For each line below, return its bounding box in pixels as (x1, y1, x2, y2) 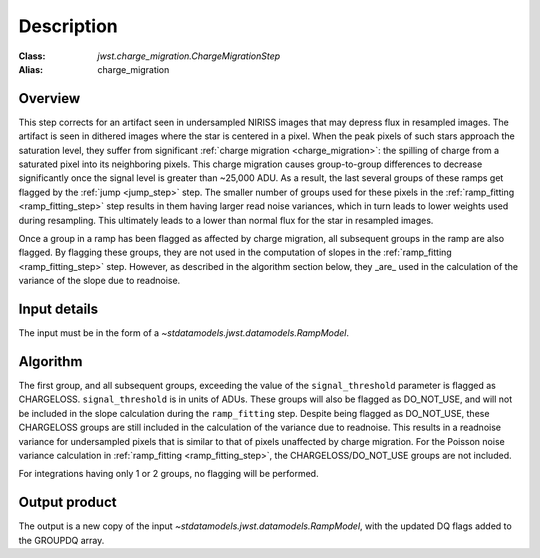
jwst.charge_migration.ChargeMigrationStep (97, 50, 281, 62)
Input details (18, 300, 99, 317)
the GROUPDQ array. (18, 534, 105, 546)
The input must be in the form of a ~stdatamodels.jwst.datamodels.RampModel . (18, 327, 350, 339)
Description (18, 15, 119, 37)
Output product (18, 494, 117, 511)
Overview (18, 90, 81, 107)
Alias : (18, 63, 44, 75)
